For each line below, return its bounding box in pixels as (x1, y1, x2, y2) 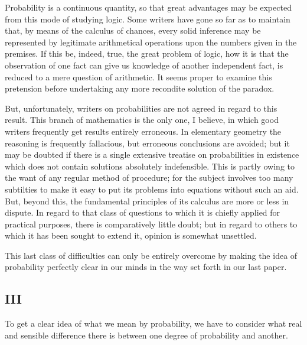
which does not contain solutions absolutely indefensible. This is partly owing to (5, 160, 295, 172)
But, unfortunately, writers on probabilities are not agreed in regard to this (5, 102, 277, 114)
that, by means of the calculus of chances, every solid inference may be (5, 24, 261, 37)
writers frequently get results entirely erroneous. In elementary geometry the (5, 125, 282, 137)
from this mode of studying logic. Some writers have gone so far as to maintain (5, 12, 290, 25)
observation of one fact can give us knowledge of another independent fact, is (5, 58, 283, 71)
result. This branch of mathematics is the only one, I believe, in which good (5, 113, 279, 126)
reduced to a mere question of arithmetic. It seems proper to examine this (5, 70, 272, 83)
